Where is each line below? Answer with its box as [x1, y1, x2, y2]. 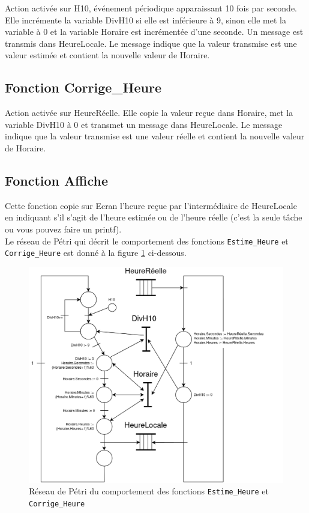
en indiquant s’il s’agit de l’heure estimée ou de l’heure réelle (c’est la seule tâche [5, 211, 302, 223]
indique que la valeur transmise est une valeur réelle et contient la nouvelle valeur [5, 130, 305, 142]
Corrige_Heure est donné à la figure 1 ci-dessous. [5, 246, 187, 259]
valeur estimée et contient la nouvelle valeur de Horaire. [5, 49, 210, 61]
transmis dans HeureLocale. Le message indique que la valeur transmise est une [5, 37, 297, 49]
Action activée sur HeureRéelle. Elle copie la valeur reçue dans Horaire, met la [5, 106, 293, 119]
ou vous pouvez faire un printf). [5, 222, 122, 235]
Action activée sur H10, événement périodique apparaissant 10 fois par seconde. [5, 2, 298, 14]
